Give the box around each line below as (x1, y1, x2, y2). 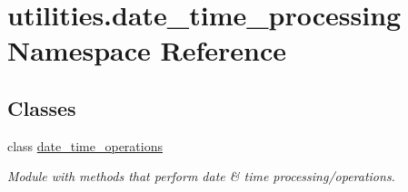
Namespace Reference (7, 32, 286, 69)
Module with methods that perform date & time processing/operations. (7, 167, 395, 186)
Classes (7, 93, 76, 121)
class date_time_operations (7, 136, 163, 155)
